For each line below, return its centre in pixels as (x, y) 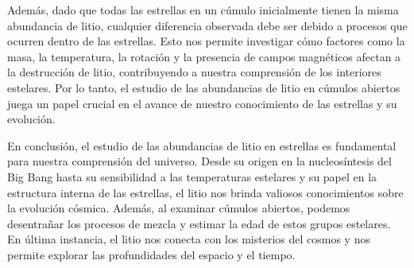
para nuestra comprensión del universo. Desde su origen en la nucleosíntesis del (199, 161)
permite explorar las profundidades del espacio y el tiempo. (151, 254)
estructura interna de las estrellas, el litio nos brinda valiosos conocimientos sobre (205, 192)
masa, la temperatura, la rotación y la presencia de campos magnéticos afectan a (204, 56)
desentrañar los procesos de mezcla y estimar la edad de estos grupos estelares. (199, 223)
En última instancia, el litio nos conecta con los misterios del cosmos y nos (189, 239)
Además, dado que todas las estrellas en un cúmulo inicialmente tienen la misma (203, 10)
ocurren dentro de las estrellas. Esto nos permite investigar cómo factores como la (206, 41)
